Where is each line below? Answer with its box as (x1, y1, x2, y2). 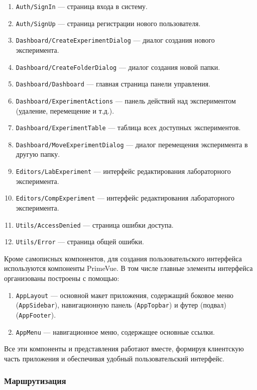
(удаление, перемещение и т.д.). (16, 105, 114, 116)
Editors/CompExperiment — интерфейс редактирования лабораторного (16, 192, 234, 203)
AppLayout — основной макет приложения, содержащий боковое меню (16, 289, 233, 300)
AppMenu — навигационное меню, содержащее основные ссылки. (16, 326, 215, 337)
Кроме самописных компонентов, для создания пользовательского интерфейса (4, 253, 242, 263)
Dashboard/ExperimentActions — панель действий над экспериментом (16, 95, 236, 106)
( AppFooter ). (16, 309, 56, 320)
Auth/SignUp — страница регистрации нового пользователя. (16, 18, 201, 28)
